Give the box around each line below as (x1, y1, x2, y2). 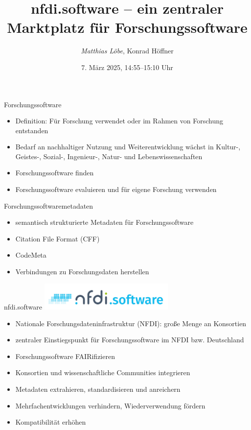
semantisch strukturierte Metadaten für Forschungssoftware (15, 217, 194, 227)
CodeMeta (15, 250, 46, 260)
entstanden (15, 125, 48, 135)
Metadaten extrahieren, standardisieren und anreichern (15, 383, 181, 394)
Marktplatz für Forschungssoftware (7, 17, 248, 37)
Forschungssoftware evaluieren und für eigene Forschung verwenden (15, 184, 217, 194)
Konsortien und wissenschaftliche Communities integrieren (15, 367, 190, 378)
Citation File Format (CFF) (15, 233, 100, 243)
